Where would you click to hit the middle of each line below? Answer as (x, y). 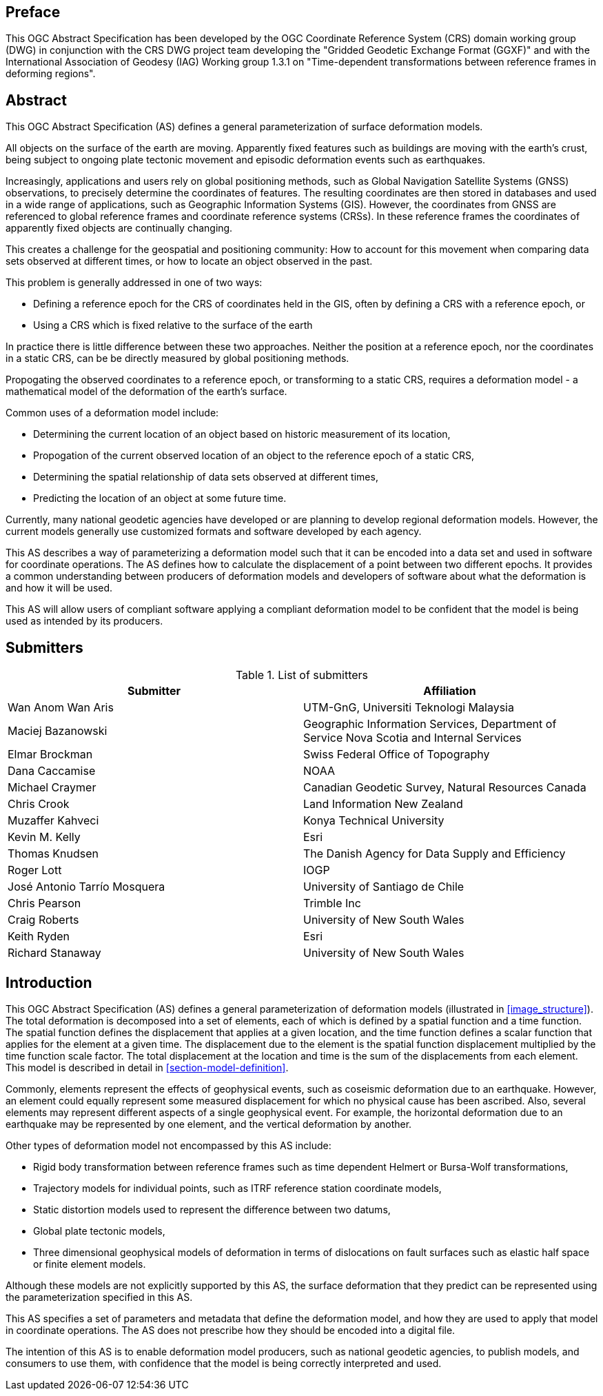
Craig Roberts (43, 920)
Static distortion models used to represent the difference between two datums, (212, 1209)
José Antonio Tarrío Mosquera (86, 887)
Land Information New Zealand (383, 804)
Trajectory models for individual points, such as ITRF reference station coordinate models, (237, 1188)
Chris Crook (39, 804)
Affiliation (450, 691)
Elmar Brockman (50, 755)
